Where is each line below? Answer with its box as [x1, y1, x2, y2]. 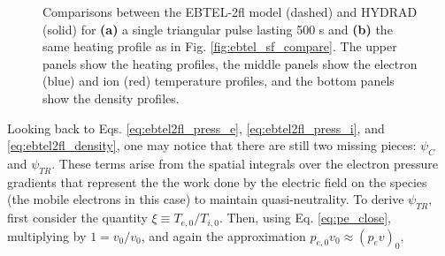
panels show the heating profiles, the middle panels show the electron [42, 54, 418, 72]
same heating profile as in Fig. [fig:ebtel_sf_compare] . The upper [42, 37, 397, 56]
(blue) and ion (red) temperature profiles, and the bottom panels [42, 72, 395, 90]
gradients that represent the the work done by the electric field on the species [7, 172, 427, 191]
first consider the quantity [7, 208, 148, 227]
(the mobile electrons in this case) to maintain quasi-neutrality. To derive [7, 190, 404, 208]
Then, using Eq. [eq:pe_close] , [226, 208, 391, 227]
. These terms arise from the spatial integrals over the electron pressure [51, 154, 439, 172]
